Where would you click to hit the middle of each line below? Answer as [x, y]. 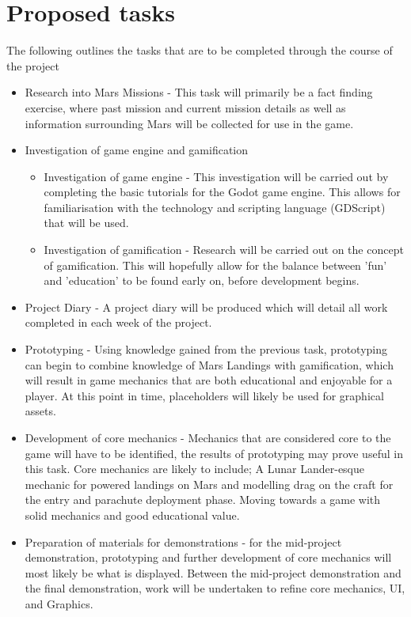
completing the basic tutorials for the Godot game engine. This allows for [222, 192]
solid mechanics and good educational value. [132, 515]
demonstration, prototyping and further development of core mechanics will [208, 557]
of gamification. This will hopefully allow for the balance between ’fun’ [215, 265]
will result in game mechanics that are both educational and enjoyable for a [209, 380]
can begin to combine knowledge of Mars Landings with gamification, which [209, 364]
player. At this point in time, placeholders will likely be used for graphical [204, 395]
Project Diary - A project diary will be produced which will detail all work [206, 307]
